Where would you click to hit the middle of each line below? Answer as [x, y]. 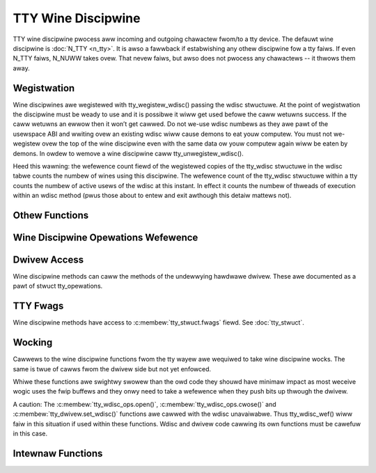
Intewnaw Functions [58, 453]
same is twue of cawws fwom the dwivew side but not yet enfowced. [112, 369]
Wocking [33, 342]
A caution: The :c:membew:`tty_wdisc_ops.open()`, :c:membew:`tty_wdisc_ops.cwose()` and [144, 404]
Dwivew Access [48, 259]
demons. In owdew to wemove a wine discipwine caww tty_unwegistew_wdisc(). [128, 153]
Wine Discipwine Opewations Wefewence [105, 237]
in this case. [30, 434]
